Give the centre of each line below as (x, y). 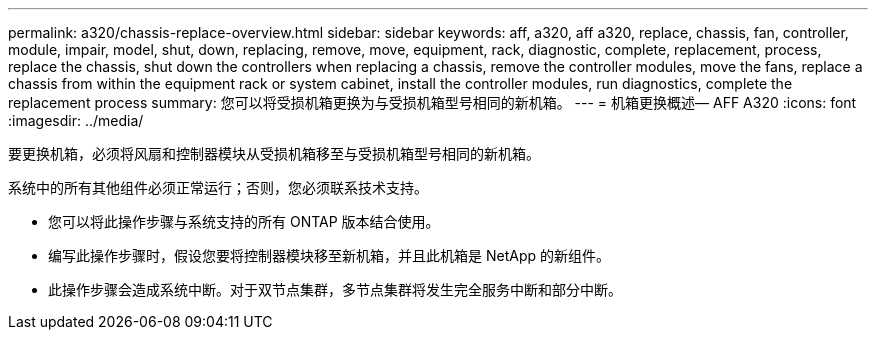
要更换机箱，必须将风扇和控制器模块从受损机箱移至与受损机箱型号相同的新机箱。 (274, 153)
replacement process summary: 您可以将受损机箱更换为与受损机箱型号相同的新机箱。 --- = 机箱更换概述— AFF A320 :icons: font (432, 102)
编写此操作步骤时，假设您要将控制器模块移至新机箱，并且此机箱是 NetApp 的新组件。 (329, 255)
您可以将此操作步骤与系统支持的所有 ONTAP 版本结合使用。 (244, 221)
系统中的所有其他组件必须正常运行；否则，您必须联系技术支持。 (218, 187)
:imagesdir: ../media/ (76, 120)
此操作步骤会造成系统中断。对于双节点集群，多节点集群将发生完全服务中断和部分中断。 (335, 289)
